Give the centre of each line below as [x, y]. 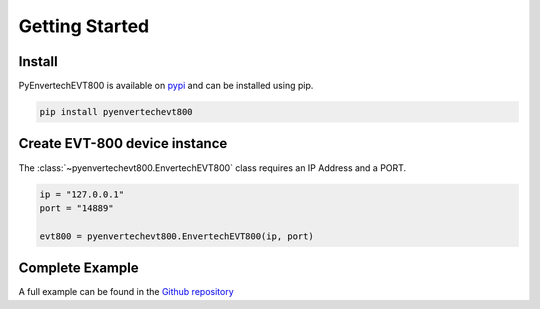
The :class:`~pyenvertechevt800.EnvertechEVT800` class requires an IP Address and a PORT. [212, 167]
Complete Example [78, 268]
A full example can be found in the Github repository [126, 292]
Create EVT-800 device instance [123, 143]
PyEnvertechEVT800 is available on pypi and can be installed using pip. [166, 86]
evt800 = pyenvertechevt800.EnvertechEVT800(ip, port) [176, 236]
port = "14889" [76, 208]
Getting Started [84, 26]
